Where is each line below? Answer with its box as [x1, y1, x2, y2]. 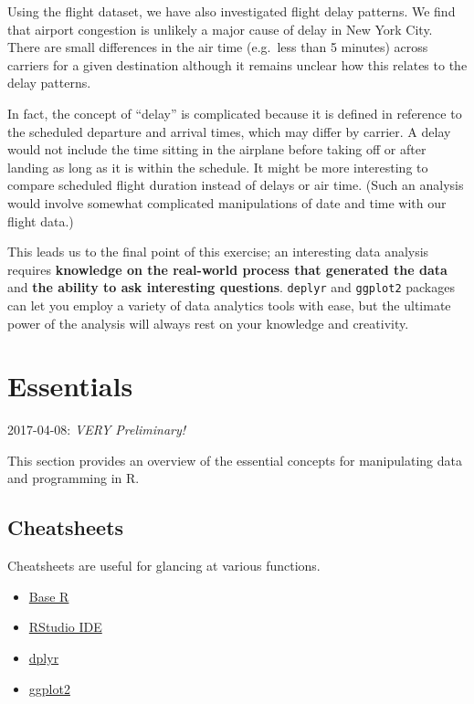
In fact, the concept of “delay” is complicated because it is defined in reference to [7, 103, 462, 122]
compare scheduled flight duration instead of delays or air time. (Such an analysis [7, 175, 464, 194]
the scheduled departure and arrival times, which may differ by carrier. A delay [7, 121, 451, 141]
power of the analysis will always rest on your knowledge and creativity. [7, 313, 409, 332]
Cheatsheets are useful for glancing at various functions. [7, 556, 321, 575]
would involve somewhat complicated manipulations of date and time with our [7, 193, 447, 212]
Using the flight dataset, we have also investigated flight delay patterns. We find [7, 2, 456, 20]
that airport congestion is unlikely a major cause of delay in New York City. [7, 19, 433, 38]
